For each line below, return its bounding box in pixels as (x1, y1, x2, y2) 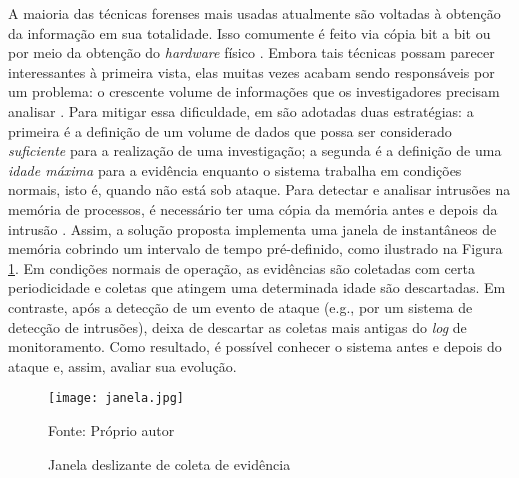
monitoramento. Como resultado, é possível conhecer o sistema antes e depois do (8, 336, 502, 357)
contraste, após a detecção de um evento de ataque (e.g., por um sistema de (8, 296, 473, 317)
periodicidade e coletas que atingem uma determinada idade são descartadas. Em (8, 277, 506, 298)
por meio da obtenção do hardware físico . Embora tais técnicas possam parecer (8, 42, 495, 63)
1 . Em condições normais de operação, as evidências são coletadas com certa (8, 257, 475, 278)
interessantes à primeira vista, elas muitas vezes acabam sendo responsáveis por (8, 61, 495, 82)
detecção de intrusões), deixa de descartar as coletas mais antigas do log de (8, 316, 467, 337)
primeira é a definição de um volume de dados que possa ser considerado (8, 120, 452, 141)
